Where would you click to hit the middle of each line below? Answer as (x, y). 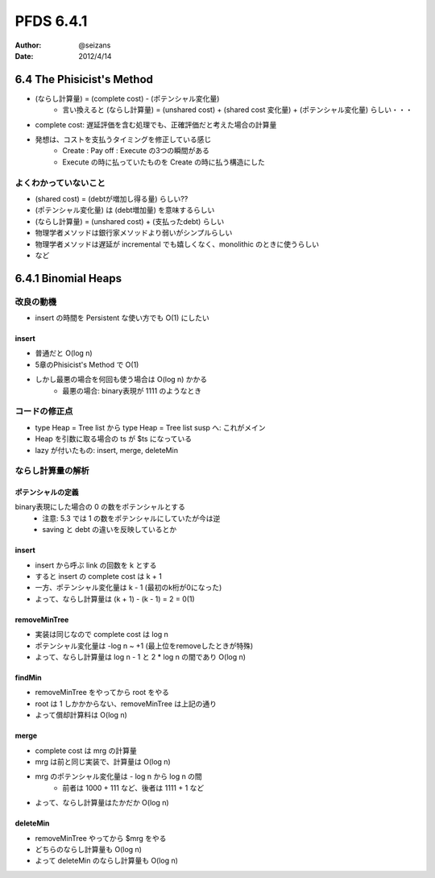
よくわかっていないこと (60, 183)
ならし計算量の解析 (52, 471)
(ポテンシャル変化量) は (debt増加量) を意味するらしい (125, 210)
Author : (28, 45)
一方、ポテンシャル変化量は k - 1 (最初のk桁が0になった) (128, 588)
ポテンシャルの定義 (47, 493)
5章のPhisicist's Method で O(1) (87, 364)
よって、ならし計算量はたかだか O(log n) (102, 803)
